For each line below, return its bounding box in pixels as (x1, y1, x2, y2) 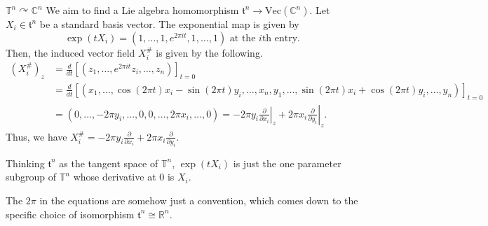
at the (229, 33, 256, 43)
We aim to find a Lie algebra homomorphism (46, 3, 239, 17)
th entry (262, 33, 298, 43)
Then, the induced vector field (6, 45, 135, 59)
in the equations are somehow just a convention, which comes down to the (39, 192, 358, 207)
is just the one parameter (233, 155, 341, 170)
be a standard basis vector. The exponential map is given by (39, 17, 299, 31)
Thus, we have (6, 129, 67, 143)
